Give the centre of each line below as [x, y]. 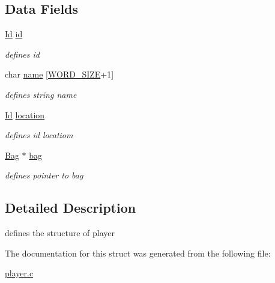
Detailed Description [71, 208]
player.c [19, 273]
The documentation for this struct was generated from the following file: [138, 253]
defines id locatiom [39, 135]
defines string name [41, 94]
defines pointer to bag [44, 175]
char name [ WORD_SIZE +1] [59, 74]
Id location [25, 114]
